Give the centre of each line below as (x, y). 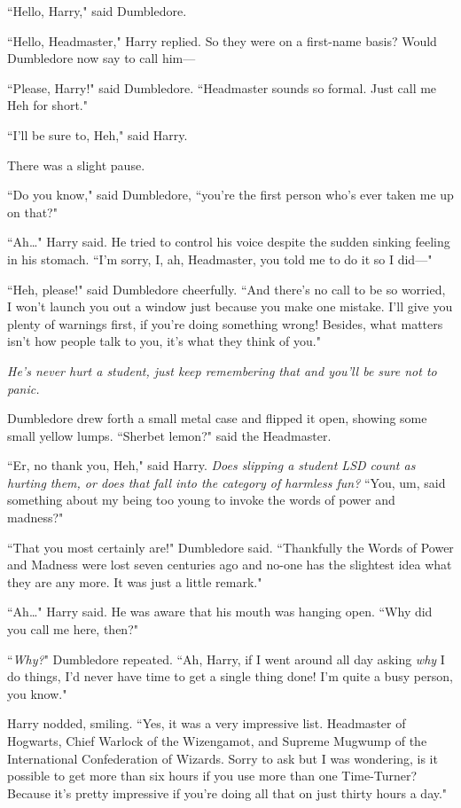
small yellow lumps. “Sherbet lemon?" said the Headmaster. (169, 435)
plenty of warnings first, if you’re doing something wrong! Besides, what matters (225, 323)
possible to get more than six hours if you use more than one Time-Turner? (212, 776)
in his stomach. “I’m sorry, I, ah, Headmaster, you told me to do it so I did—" (220, 259)
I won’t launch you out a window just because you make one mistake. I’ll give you (230, 306)
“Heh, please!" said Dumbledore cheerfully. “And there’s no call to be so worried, (227, 289)
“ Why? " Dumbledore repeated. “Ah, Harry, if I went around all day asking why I (226, 659)
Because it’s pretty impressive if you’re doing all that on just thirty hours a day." (227, 792)
